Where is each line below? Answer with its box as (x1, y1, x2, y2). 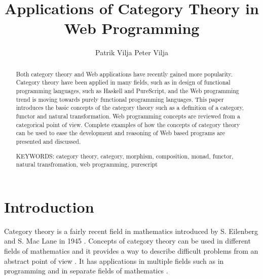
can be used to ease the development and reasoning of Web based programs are (16, 129, 226, 137)
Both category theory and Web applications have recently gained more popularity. (16, 69, 233, 78)
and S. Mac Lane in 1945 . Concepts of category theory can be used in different (4, 235, 251, 246)
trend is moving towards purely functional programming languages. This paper (16, 95, 224, 103)
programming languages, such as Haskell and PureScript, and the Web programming (16, 87, 239, 95)
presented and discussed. (16, 137, 81, 145)
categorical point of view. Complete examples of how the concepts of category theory (16, 120, 240, 129)
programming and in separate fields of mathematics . (4, 265, 168, 276)
